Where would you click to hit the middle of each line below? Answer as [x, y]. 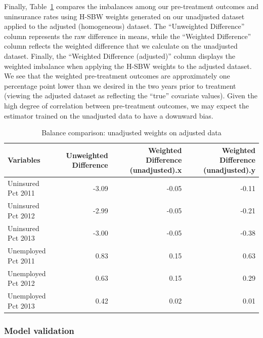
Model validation [39, 330]
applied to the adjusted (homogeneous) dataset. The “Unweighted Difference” [124, 26]
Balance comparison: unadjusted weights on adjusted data [131, 133]
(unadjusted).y [229, 170]
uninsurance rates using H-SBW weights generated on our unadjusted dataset [124, 16]
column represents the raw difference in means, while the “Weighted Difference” [128, 36]
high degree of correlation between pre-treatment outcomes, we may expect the [126, 105]
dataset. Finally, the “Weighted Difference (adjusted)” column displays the [120, 55]
